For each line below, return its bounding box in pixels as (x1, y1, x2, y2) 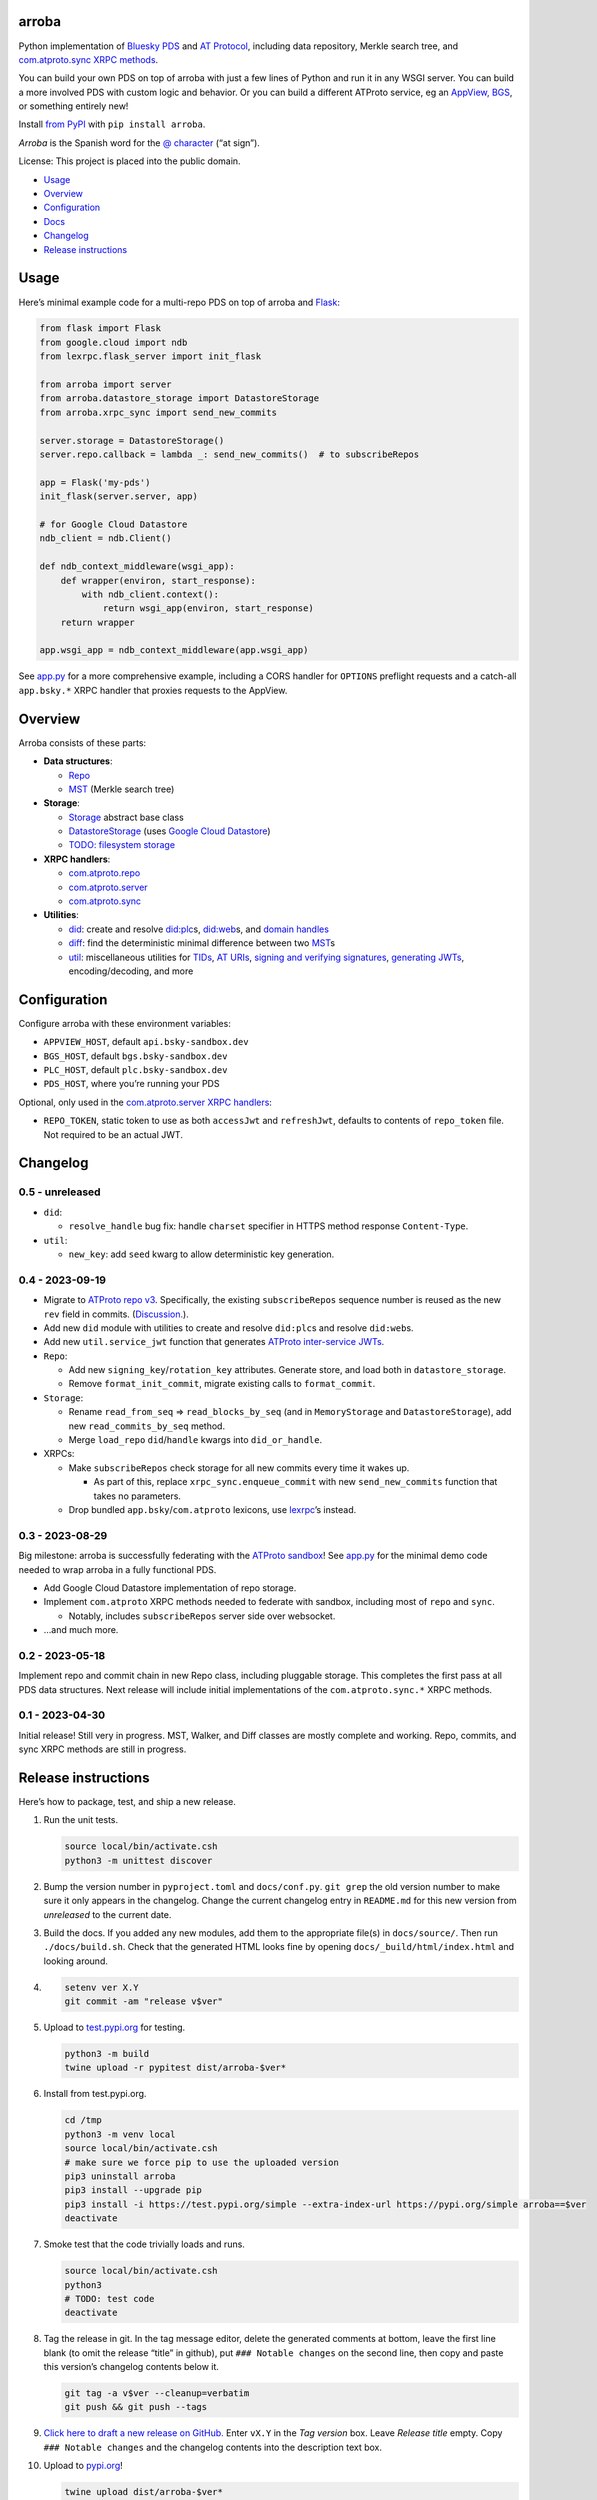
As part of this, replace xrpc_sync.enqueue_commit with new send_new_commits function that (93, 1476, 498, 1488)
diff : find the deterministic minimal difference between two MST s (68, 937, 335, 949)
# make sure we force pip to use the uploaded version (64, 2156, 339, 2168)
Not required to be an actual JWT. (43, 1128, 184, 1140)
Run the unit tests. (43, 1814, 119, 1826)
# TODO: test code (64, 2293, 155, 2304)
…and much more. (43, 1624, 119, 1636)
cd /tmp (64, 2115, 102, 2126)
